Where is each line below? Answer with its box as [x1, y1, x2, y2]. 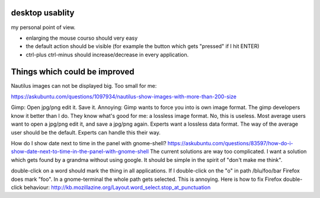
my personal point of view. [11, 24, 76, 31]
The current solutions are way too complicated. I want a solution [150, 148, 307, 155]
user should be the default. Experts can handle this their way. [11, 129, 161, 136]
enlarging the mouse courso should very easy [25, 34, 138, 41]
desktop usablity [11, 8, 75, 18]
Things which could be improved [11, 66, 135, 76]
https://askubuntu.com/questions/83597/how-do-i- [167, 139, 293, 146]
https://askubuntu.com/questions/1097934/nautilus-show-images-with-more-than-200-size [11, 92, 237, 100]
